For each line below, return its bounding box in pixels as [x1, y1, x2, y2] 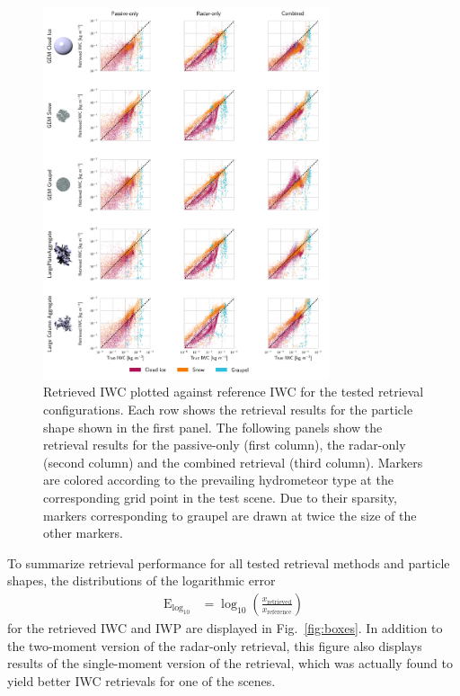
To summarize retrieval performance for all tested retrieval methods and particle [7, 553, 450, 572]
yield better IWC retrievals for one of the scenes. [7, 671, 276, 690]
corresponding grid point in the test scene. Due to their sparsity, [43, 487, 397, 506]
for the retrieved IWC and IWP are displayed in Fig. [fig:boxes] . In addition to [7, 618, 443, 637]
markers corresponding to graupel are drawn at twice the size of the [43, 505, 417, 524]
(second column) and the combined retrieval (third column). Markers [43, 452, 423, 471]
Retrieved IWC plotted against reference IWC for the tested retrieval [43, 382, 424, 401]
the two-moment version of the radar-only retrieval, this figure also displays [7, 636, 422, 655]
